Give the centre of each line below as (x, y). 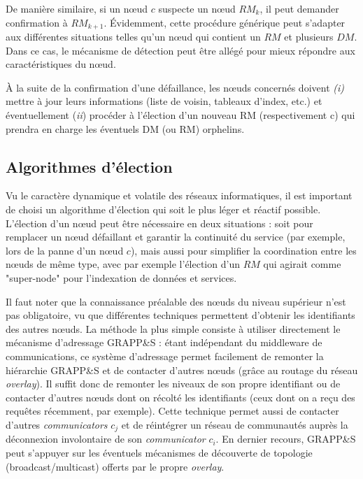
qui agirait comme (302, 264)
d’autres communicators (57, 424)
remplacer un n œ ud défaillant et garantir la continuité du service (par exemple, (176, 237)
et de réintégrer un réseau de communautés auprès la (235, 424)
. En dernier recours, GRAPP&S (286, 439)
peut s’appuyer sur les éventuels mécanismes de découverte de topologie (159, 452)
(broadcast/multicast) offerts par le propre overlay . (115, 466)
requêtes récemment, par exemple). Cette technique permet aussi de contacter (172, 411)
